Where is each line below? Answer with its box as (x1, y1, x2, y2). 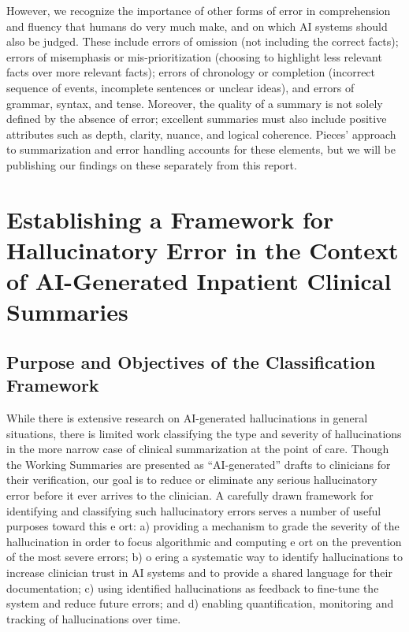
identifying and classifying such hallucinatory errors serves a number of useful (6, 502, 381, 519)
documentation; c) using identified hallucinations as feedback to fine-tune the (6, 579, 379, 596)
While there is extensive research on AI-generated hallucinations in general (6, 410, 368, 426)
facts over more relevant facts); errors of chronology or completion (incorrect (6, 64, 376, 80)
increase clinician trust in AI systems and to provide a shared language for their (6, 564, 392, 580)
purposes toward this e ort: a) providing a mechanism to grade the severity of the (6, 518, 400, 534)
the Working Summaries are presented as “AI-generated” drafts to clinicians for (6, 455, 391, 472)
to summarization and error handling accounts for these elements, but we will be (6, 141, 396, 158)
